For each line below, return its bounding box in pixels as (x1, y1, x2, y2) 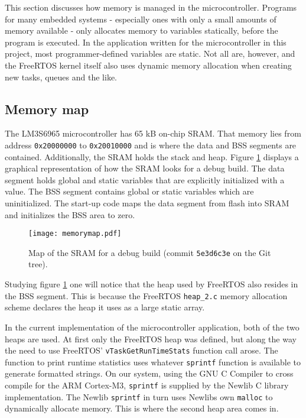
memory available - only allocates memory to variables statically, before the (5, 24, 278, 37)
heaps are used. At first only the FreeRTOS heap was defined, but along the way (5, 332, 297, 345)
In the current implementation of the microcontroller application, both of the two (5, 320, 300, 333)
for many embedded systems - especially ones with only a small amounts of (5, 12, 276, 25)
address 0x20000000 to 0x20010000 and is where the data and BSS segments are (5, 138, 297, 151)
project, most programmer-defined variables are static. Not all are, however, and (5, 47, 295, 60)
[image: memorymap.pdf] (28, 229, 122, 238)
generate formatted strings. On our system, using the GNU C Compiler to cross (5, 367, 294, 380)
